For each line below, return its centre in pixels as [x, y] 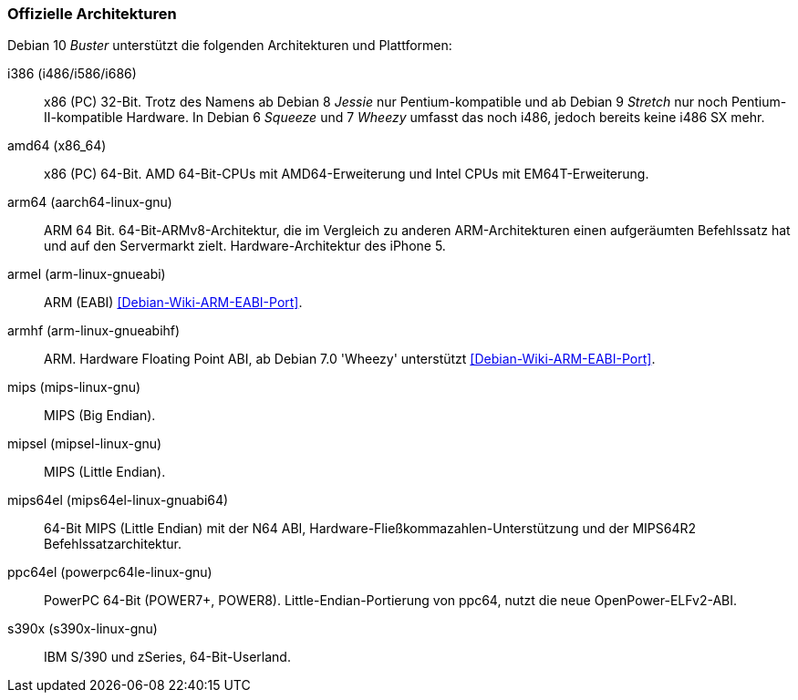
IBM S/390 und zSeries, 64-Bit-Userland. [167, 657]
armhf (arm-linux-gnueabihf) [94, 331]
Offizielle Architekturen [92, 14]
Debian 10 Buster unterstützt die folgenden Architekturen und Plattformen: [230, 46]
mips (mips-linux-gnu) [74, 387]
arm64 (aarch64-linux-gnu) [90, 202]
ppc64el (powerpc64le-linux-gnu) [110, 572]
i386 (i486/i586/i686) [72, 74]
